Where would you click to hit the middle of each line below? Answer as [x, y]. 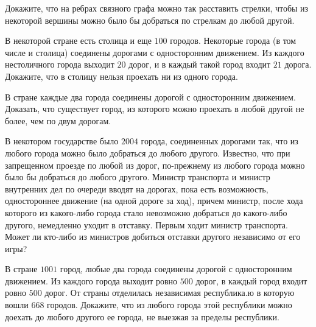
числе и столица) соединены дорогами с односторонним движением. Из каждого [155, 52]
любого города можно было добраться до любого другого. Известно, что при [148, 153]
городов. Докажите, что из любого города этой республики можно [170, 305]
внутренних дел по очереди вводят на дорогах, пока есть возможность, [137, 188]
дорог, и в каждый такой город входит [200, 64]
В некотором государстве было [62, 141]
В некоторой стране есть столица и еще [78, 40]
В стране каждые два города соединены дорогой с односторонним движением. [150, 97]
